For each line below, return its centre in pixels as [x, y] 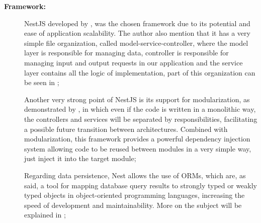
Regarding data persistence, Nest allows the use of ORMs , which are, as [135, 175]
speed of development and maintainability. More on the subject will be [133, 205]
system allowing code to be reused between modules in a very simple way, [138, 148]
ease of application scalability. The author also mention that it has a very [137, 33]
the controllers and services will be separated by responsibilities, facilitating [141, 119]
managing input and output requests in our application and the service [134, 62]
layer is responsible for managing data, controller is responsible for [126, 53]
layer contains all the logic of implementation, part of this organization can [140, 72]
